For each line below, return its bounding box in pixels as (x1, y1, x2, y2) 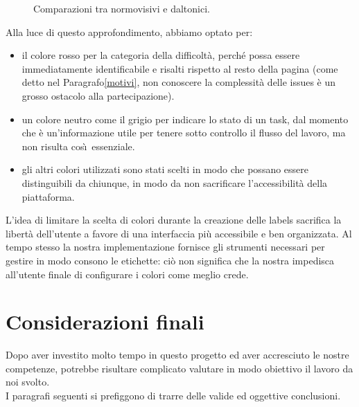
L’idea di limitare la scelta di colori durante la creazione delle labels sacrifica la (6, 212, 342, 227)
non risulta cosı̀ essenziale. (21, 138, 135, 153)
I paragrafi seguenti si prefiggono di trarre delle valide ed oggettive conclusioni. (6, 388, 341, 402)
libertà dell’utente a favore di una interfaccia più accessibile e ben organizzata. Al (6, 226, 352, 240)
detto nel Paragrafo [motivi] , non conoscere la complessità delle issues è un (21, 75, 336, 89)
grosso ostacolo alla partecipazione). (21, 88, 175, 102)
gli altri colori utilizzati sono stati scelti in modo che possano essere (21, 162, 309, 177)
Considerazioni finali (6, 307, 204, 336)
